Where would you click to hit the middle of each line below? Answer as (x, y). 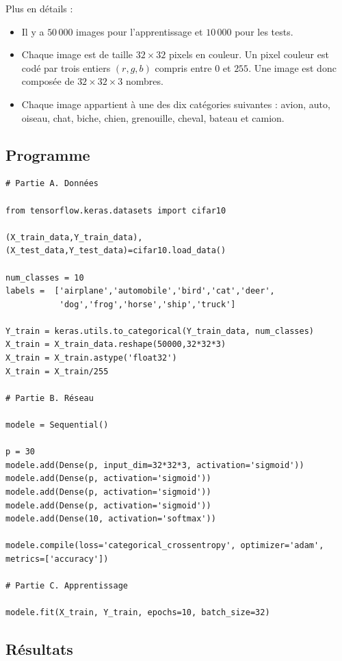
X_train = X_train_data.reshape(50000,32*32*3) (116, 345)
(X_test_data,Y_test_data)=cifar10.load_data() (116, 251)
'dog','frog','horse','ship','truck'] (147, 304)
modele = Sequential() (57, 425)
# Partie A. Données (52, 184)
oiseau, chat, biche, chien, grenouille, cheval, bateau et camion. (153, 117)
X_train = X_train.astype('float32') (91, 358)
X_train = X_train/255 (57, 371)
